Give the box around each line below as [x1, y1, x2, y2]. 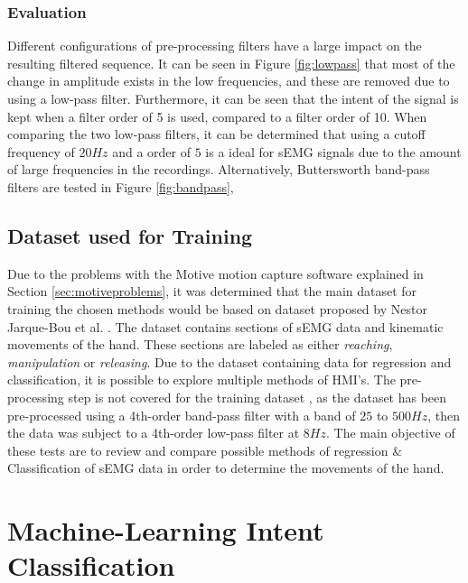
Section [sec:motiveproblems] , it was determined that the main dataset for [7, 282, 417, 301]
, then [427, 405, 460, 424]
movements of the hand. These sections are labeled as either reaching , [7, 335, 393, 354]
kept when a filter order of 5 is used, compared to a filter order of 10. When [7, 106, 427, 125]
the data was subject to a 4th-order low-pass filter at [7, 423, 300, 442]
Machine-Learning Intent [7, 512, 324, 549]
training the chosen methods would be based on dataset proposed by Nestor [7, 299, 427, 318]
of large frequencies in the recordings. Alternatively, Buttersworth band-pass [7, 160, 430, 179]
